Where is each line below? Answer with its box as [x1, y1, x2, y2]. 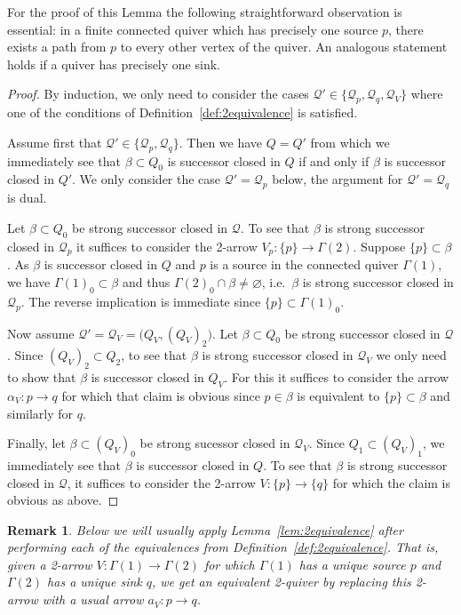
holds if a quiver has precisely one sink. [7, 54, 220, 73]
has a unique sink [47, 572, 142, 591]
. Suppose [353, 236, 406, 255]
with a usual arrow [42, 590, 144, 609]
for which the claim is [332, 473, 451, 491]
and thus [122, 272, 171, 291]
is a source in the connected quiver [210, 255, 399, 274]
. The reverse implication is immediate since [20, 292, 261, 310]
